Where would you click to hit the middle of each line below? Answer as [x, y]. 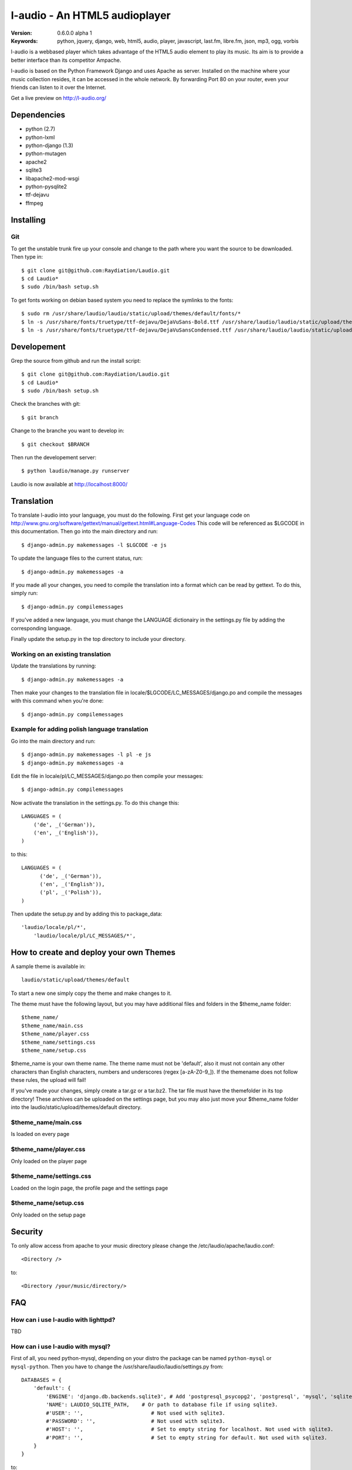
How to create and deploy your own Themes [93, 952]
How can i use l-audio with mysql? [61, 1347]
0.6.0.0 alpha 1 [75, 33]
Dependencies [38, 115]
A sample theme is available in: [48, 966]
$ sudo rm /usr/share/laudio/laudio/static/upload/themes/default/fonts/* [131, 314]
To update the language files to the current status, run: [77, 558]
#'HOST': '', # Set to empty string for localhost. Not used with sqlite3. [190, 1429]
